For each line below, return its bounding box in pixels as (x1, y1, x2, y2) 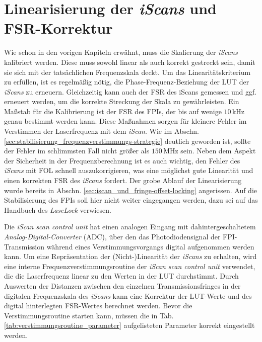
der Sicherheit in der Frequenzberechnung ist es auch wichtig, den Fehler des (4, 155, 240, 165)
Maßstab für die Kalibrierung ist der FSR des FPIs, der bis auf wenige (4, 106, 222, 116)
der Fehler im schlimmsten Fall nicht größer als (4, 145, 150, 156)
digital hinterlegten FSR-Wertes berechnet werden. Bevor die (4, 300, 192, 311)
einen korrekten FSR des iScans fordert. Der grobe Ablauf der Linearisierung (4, 175, 242, 186)
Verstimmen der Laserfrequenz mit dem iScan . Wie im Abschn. (4, 126, 199, 136)
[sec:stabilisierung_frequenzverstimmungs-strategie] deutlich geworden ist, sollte (4, 135, 251, 146)
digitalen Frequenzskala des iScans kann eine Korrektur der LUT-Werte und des (4, 290, 252, 301)
